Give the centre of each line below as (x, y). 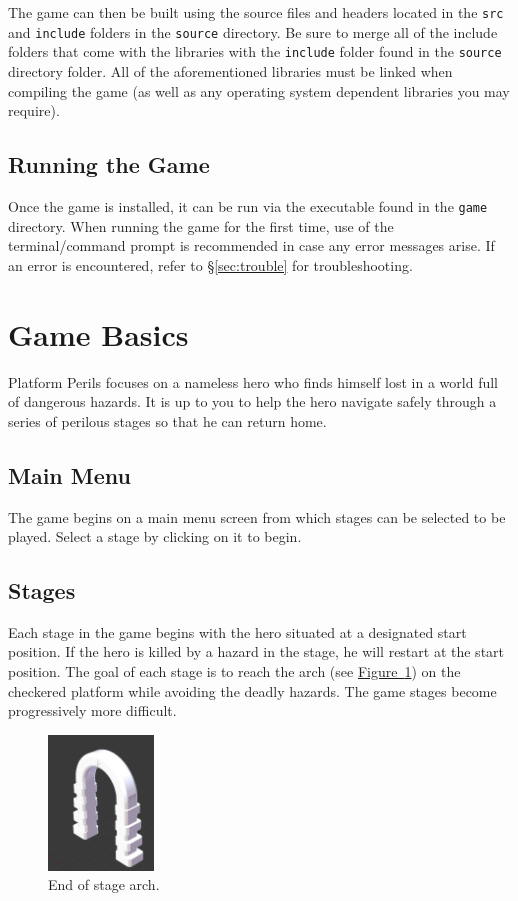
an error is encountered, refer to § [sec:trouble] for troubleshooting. (210, 264)
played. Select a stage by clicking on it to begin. (155, 536)
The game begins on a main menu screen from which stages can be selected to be (257, 516)
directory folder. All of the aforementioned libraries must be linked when (230, 70)
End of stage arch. (104, 884)
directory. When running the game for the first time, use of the (201, 225)
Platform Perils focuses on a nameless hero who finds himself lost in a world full (253, 381)
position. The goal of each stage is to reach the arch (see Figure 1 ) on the (234, 671)
